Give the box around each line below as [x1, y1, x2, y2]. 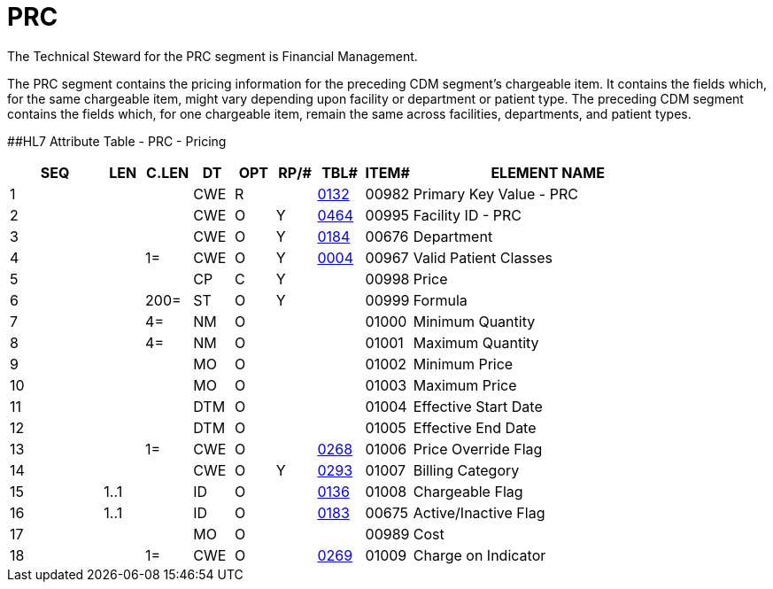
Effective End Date [413, 418, 537, 437]
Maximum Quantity [413, 333, 539, 352]
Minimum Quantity [413, 312, 536, 330]
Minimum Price [413, 354, 514, 373]
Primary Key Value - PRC [413, 184, 578, 203]
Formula [413, 291, 468, 309]
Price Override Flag [413, 439, 543, 458]
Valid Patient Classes [413, 248, 553, 267]
